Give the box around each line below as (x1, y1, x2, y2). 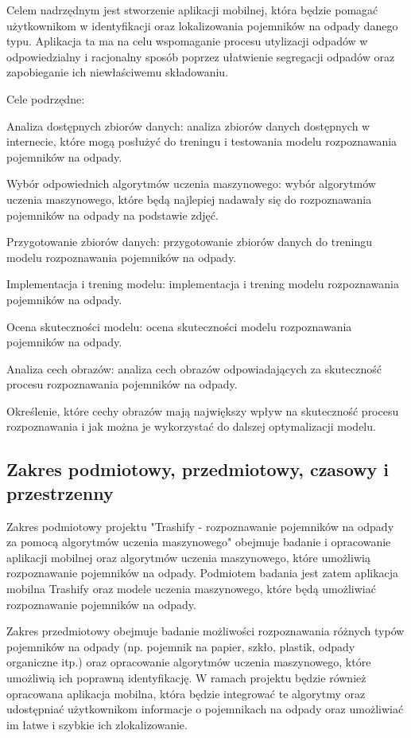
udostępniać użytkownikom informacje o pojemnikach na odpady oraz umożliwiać (6, 701, 404, 717)
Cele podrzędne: (6, 90, 85, 107)
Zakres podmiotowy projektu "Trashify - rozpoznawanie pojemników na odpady (6, 517, 394, 534)
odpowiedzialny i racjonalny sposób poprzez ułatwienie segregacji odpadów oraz (6, 48, 395, 64)
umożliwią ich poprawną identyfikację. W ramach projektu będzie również (6, 670, 366, 685)
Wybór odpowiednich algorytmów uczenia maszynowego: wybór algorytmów (6, 175, 376, 192)
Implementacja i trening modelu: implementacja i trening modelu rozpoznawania (6, 275, 400, 292)
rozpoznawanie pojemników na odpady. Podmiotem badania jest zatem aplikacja (6, 564, 399, 581)
